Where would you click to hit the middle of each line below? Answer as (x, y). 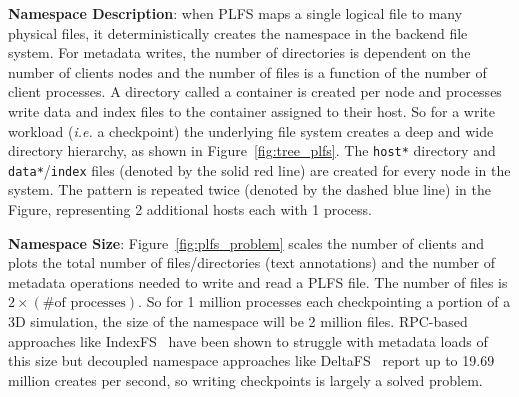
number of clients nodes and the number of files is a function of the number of (247, 71)
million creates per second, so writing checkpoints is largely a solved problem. (245, 379)
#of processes (84, 303)
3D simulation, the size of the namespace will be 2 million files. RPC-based (238, 321)
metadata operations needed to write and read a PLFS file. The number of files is (258, 281)
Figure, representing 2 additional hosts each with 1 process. (190, 209)
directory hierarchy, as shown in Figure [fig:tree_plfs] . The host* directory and (252, 150)
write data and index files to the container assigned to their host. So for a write (252, 110)
